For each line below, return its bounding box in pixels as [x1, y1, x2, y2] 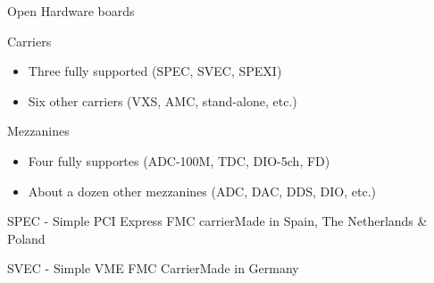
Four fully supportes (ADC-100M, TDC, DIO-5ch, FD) [28, 151, 330, 170]
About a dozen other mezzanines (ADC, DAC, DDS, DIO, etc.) [28, 181, 376, 200]
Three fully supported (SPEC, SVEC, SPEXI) [28, 62, 282, 80]
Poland [7, 229, 46, 247]
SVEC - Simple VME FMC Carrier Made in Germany [7, 259, 299, 278]
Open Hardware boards [7, 2, 135, 20]
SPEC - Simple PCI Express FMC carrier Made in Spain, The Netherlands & [7, 212, 428, 230]
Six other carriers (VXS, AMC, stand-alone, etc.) [28, 91, 297, 110]
